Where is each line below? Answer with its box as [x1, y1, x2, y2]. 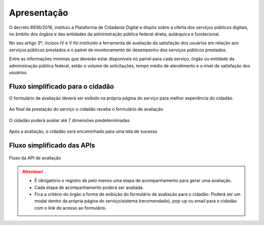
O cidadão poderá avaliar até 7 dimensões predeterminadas [9, 117, 130, 123]
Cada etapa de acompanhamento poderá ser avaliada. [34, 184, 144, 190]
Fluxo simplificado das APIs [9, 141, 95, 149]
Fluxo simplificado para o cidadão [9, 82, 114, 90]
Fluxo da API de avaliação [9, 155, 61, 161]
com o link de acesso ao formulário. [34, 205, 107, 211]
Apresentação [9, 7, 68, 18]
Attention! [22, 168, 44, 174]
